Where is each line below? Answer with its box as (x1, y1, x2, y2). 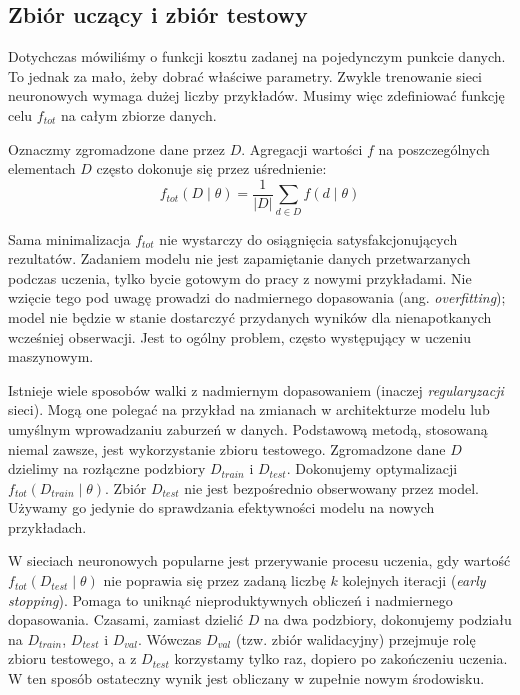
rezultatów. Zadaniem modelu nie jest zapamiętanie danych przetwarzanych (8, 248, 471, 269)
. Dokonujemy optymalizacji (286, 458, 458, 479)
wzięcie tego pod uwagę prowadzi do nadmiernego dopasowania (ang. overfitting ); (8, 287, 506, 308)
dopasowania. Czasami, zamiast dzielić (8, 609, 244, 630)
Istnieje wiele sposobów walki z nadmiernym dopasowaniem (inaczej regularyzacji (8, 379, 504, 400)
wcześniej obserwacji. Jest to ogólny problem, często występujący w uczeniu (8, 326, 471, 347)
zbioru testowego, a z (8, 648, 137, 669)
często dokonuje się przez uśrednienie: (96, 158, 327, 179)
